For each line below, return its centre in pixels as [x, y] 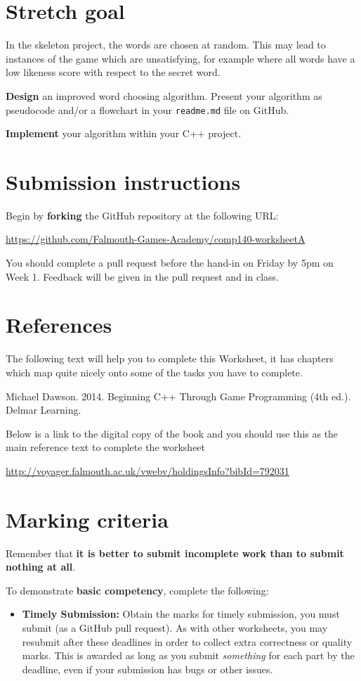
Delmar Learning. [44, 410]
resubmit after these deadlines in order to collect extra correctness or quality [187, 641]
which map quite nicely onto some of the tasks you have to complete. [154, 372]
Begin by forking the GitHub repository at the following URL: [142, 215]
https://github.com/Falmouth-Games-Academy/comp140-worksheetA [156, 239]
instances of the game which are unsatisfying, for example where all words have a [180, 58]
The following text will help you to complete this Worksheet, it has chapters [170, 358]
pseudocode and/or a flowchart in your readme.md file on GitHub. [147, 109]
